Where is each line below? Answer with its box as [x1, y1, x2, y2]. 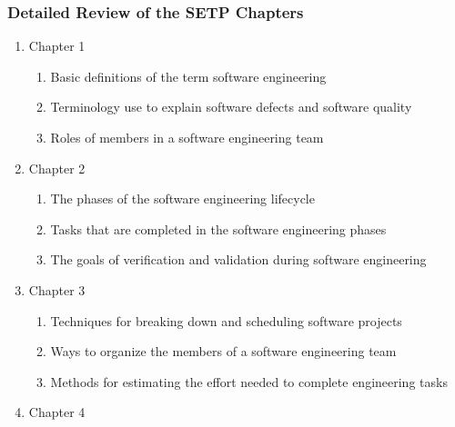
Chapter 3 [28, 280, 86, 299]
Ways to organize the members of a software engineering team [50, 342, 397, 361]
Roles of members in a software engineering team [50, 128, 324, 146]
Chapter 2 [28, 158, 86, 177]
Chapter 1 [28, 36, 86, 55]
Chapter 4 [28, 402, 86, 422]
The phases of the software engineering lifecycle [50, 189, 315, 208]
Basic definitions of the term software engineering [50, 66, 327, 85]
